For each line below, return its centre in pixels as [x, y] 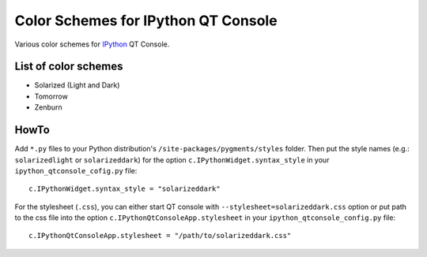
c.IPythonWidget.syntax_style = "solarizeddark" [125, 189]
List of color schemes [69, 67]
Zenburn [48, 107]
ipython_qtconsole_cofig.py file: [76, 170]
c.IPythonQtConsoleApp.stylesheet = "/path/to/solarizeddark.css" [160, 236]
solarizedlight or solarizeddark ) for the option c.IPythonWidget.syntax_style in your [172, 160]
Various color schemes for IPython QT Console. [92, 44]
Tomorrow [51, 96]
